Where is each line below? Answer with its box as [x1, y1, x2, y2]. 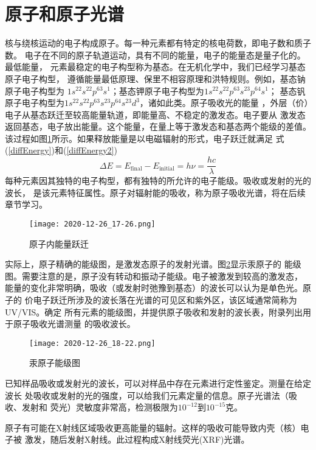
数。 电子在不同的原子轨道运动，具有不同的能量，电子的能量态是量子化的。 [5, 48, 306, 61]
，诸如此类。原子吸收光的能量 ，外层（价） [139, 96, 309, 109]
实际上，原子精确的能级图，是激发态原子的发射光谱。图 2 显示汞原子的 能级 [5, 258, 301, 270]
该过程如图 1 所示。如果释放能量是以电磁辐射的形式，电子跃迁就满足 [5, 132, 273, 144]
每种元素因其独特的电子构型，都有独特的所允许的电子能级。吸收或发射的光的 [5, 174, 311, 187]
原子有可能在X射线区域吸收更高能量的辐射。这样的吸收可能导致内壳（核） [5, 421, 301, 434]
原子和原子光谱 [5, 1, 125, 26]
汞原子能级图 [29, 356, 80, 369]
